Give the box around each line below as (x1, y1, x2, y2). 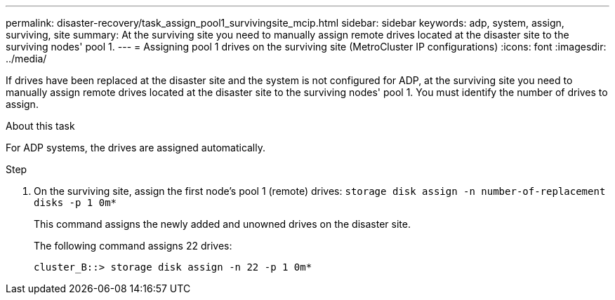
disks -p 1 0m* (34, 197, 117, 208)
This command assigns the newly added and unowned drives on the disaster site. (34, 218, 411, 230)
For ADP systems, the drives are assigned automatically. (6, 142, 266, 154)
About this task (6, 120, 75, 132)
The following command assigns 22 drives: (34, 240, 232, 252)
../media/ (6, 53, 47, 64)
